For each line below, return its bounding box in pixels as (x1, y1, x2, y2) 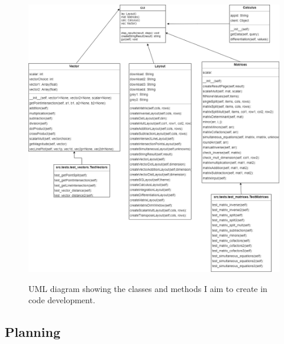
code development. (28, 294, 95, 306)
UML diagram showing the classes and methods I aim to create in (28, 282, 267, 294)
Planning (5, 323, 60, 341)
